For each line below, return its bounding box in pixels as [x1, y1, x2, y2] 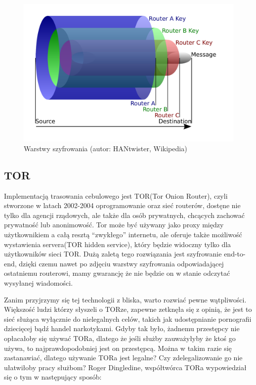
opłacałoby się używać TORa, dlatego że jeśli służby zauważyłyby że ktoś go [4, 333, 236, 343]
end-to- [224, 249, 246, 259]
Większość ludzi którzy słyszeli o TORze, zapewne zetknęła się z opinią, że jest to [4, 304, 252, 314]
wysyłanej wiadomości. [4, 277, 73, 288]
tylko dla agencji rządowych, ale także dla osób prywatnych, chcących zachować [4, 210, 245, 220]
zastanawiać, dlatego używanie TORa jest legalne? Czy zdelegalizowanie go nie [4, 352, 243, 363]
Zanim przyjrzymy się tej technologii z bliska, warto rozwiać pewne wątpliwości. [4, 294, 247, 304]
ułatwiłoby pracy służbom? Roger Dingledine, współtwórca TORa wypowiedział [4, 362, 247, 372]
